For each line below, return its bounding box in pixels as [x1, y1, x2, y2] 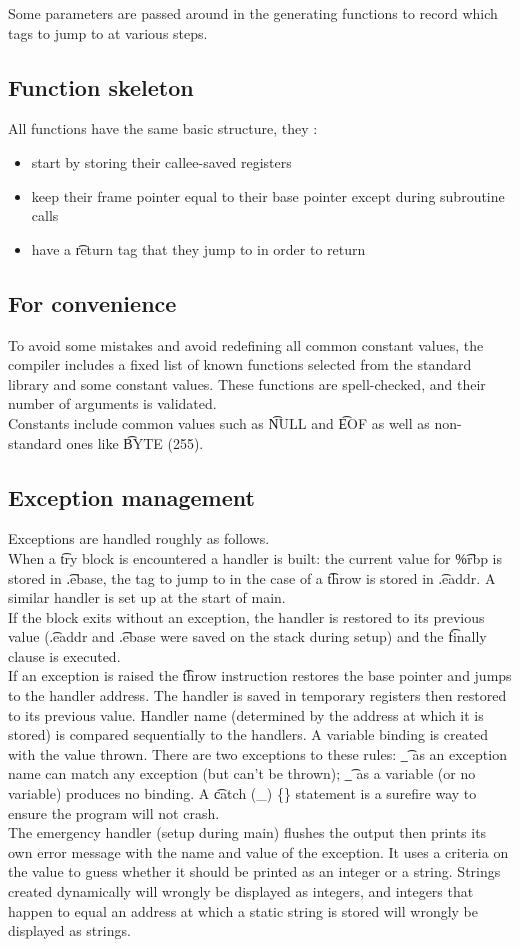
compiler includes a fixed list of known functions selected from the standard [8, 354, 472, 375]
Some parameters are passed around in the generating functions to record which [8, 3, 498, 23]
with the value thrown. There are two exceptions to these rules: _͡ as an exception [8, 743, 507, 764]
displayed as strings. [8, 920, 131, 941]
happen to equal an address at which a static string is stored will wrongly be [8, 900, 479, 921]
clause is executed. [8, 645, 121, 666]
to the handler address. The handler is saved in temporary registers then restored [8, 685, 507, 706]
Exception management [8, 481, 255, 512]
